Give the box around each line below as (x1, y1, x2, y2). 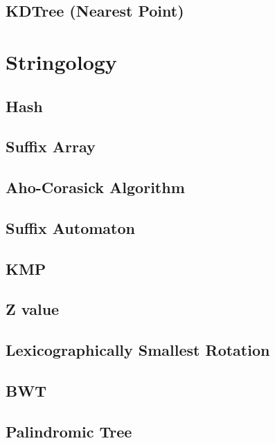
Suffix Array (6, 136, 96, 157)
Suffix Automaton (6, 217, 135, 238)
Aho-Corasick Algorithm (6, 177, 185, 198)
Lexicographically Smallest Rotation (6, 339, 270, 361)
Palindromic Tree (6, 420, 132, 442)
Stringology (6, 47, 117, 75)
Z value (6, 298, 60, 320)
